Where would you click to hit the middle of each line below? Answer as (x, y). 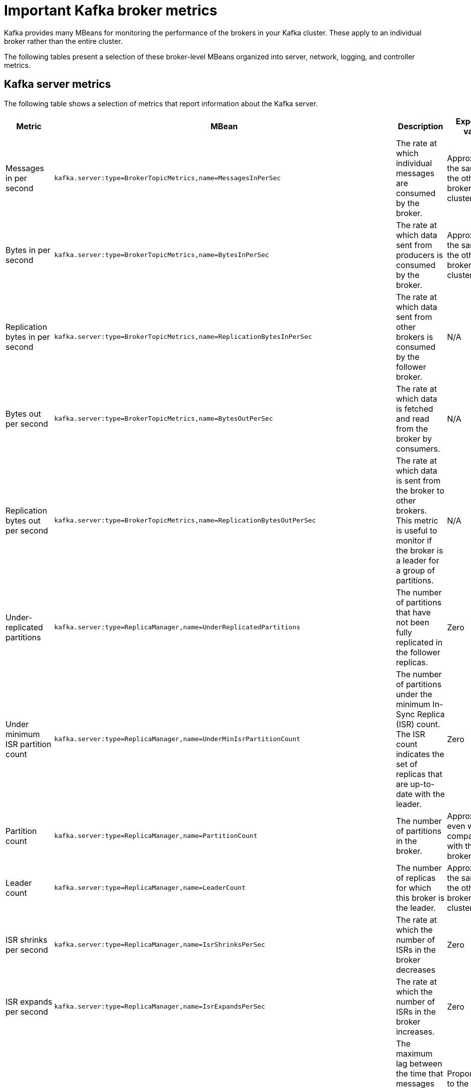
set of (407, 764)
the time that (420, 1073)
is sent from (418, 480)
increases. (415, 1031)
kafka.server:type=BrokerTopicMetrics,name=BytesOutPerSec (164, 419)
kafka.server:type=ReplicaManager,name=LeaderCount (150, 888)
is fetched (415, 408)
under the (414, 694)
